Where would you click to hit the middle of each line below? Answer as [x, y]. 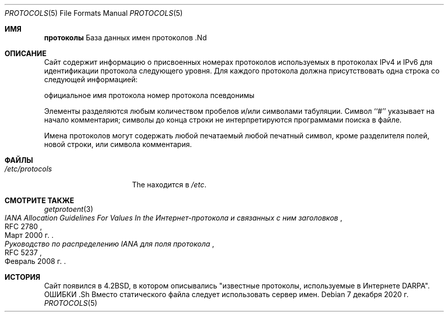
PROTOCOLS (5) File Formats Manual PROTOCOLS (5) [94, 13]
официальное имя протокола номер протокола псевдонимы [149, 95]
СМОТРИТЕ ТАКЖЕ [40, 200]
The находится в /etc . [169, 185]
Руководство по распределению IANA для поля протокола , [110, 244]
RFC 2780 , [23, 226]
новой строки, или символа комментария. [118, 144]
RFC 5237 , [23, 252]
